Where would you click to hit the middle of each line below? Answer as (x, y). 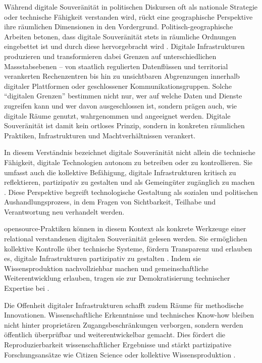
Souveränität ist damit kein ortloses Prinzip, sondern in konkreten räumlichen (124, 125)
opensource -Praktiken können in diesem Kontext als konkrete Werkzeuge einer (125, 228)
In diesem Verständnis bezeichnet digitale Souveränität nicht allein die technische (130, 152)
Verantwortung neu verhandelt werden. (64, 211)
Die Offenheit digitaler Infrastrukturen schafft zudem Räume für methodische (124, 305)
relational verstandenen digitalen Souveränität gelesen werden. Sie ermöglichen (126, 239)
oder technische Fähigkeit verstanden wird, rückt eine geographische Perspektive (128, 16)
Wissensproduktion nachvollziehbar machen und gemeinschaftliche (106, 268)
